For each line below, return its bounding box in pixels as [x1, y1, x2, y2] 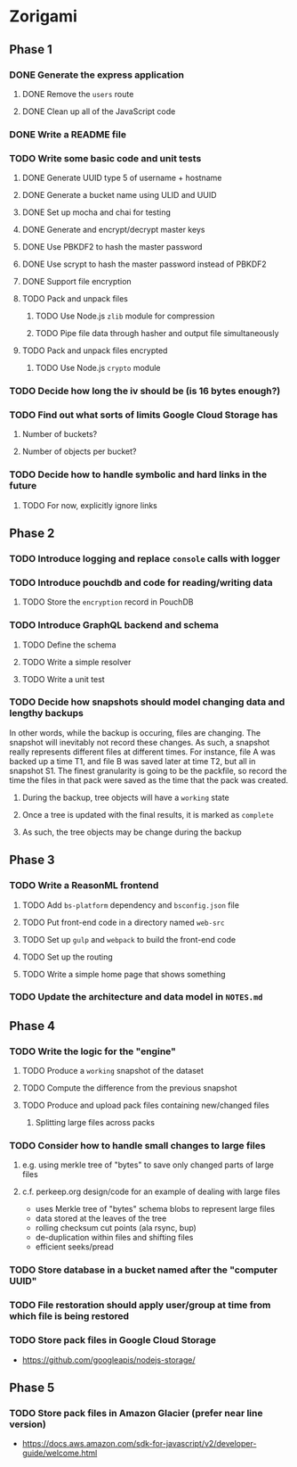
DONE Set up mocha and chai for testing [21, 207, 172, 218]
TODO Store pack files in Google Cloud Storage [9, 1334, 216, 1347]
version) [9, 1418, 46, 1430]
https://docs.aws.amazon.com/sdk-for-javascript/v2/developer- [21, 1438, 257, 1449]
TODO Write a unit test [21, 673, 105, 684]
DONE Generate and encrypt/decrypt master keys [21, 225, 205, 235]
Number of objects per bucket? [21, 446, 137, 457]
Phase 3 [9, 853, 55, 868]
